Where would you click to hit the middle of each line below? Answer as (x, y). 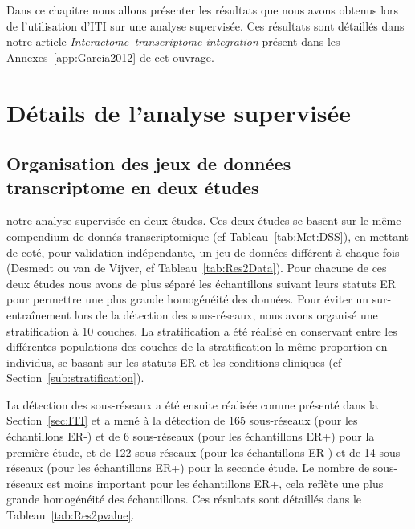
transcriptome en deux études (133, 187)
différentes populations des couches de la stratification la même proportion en (197, 346)
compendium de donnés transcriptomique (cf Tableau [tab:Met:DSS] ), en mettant (207, 236)
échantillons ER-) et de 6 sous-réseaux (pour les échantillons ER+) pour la (191, 436)
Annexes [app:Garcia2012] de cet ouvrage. (110, 57)
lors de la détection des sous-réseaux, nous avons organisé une (226, 314)
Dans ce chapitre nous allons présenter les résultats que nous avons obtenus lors (203, 10)
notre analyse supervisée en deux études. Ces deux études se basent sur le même (204, 220)
